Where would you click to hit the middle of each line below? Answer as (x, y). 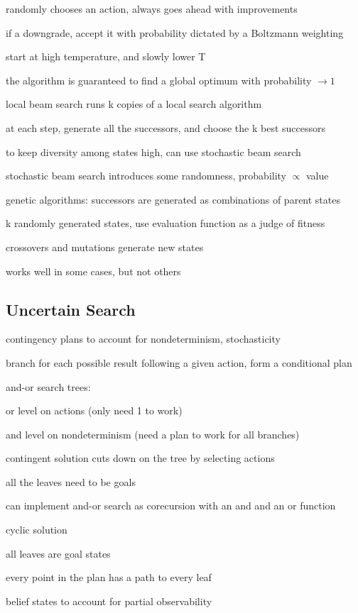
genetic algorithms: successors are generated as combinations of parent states (173, 199)
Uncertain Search (71, 309)
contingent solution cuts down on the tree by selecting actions (140, 458)
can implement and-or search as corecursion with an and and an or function (171, 506)
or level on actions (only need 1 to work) (94, 410)
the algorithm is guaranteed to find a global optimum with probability (159, 80)
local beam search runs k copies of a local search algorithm (134, 104)
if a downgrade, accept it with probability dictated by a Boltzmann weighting (175, 32)
